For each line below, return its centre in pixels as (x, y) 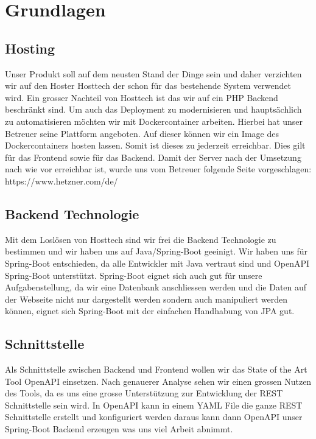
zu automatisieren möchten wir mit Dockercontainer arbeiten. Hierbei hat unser (154, 121)
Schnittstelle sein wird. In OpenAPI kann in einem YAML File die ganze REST (154, 405)
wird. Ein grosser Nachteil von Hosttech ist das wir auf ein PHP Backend (142, 97)
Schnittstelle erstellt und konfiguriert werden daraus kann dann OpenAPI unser (154, 417)
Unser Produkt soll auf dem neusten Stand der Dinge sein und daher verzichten (153, 73)
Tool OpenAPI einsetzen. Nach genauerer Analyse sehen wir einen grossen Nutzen (158, 381)
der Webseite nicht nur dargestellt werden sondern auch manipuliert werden (146, 299)
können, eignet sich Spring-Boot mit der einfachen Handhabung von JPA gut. (150, 311)
